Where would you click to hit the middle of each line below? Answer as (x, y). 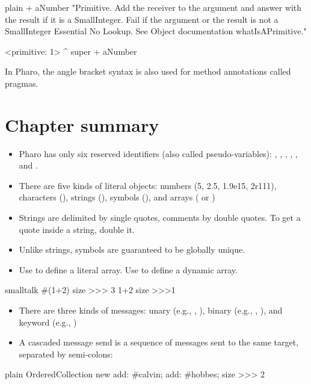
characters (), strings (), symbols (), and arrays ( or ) (117, 197)
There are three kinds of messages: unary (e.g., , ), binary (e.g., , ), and (151, 310)
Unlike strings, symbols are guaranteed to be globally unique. (132, 249)
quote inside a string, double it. (77, 229)
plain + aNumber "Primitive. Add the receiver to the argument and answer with (153, 7)
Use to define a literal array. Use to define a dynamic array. (128, 269)
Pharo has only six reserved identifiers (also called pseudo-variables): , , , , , (158, 153)
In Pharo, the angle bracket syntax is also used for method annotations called (148, 71)
